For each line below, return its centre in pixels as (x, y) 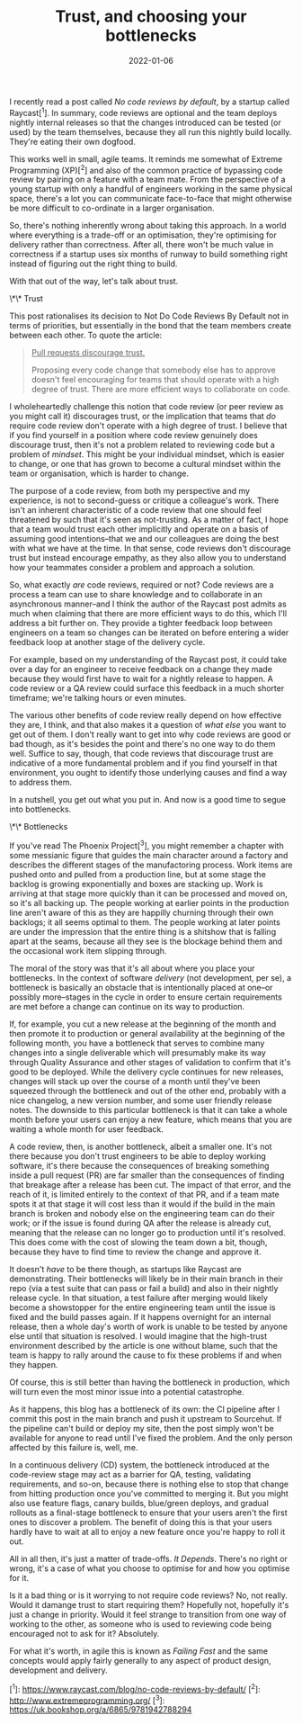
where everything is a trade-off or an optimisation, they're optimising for (143, 235)
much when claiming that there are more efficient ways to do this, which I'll (148, 614)
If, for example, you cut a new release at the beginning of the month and (143, 1024)
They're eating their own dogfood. (73, 141)
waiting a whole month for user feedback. (86, 1129)
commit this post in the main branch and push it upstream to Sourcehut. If (146, 1418)
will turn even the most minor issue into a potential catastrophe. (127, 1391)
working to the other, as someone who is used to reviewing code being (141, 1624)
